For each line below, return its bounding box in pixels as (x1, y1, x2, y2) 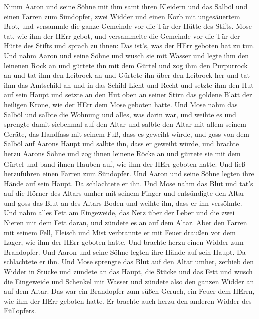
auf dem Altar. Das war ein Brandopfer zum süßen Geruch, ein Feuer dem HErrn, (4, 286, 255, 296)
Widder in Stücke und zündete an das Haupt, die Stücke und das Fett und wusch (4, 266, 253, 277)
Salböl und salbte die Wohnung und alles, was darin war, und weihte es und (4, 109, 236, 119)
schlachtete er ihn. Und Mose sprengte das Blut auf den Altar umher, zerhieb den (4, 256, 254, 267)
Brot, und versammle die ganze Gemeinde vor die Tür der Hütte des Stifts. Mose (4, 21, 252, 31)
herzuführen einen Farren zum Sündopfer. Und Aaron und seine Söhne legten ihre (4, 168, 254, 179)
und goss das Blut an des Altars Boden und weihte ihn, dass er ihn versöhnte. (4, 197, 242, 208)
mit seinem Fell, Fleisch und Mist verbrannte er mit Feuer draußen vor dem (4, 227, 236, 237)
